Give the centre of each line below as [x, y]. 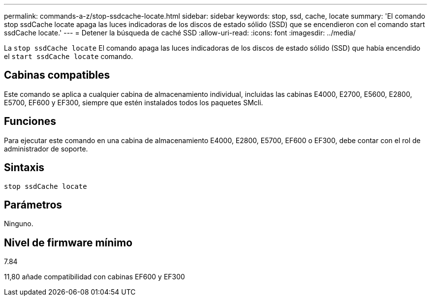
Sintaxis [24, 168]
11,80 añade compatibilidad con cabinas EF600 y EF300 [94, 277]
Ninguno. [19, 224]
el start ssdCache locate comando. [69, 56]
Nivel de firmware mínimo [68, 242]
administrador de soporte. [46, 149]
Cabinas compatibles [57, 75]
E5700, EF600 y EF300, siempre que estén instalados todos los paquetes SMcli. [134, 102]
